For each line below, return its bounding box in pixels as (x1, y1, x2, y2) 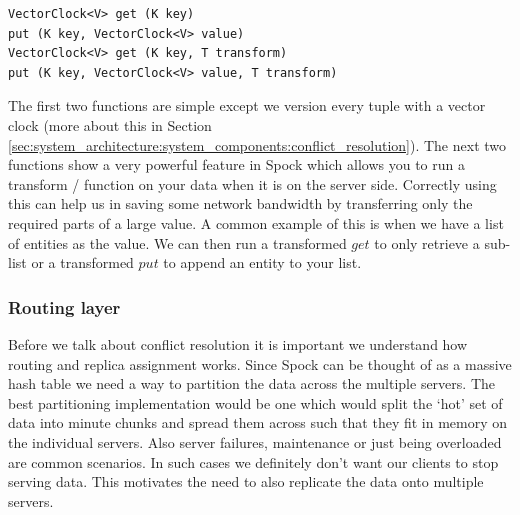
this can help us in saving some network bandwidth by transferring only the (8, 193, 473, 214)
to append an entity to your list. (163, 252, 362, 273)
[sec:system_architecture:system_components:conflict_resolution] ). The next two (8, 134, 507, 155)
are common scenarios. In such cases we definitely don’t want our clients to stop (8, 451, 499, 472)
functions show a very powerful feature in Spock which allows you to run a (8, 154, 465, 175)
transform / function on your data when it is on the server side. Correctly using (8, 173, 497, 194)
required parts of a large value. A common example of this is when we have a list (8, 212, 504, 233)
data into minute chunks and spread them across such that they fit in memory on (8, 412, 508, 433)
